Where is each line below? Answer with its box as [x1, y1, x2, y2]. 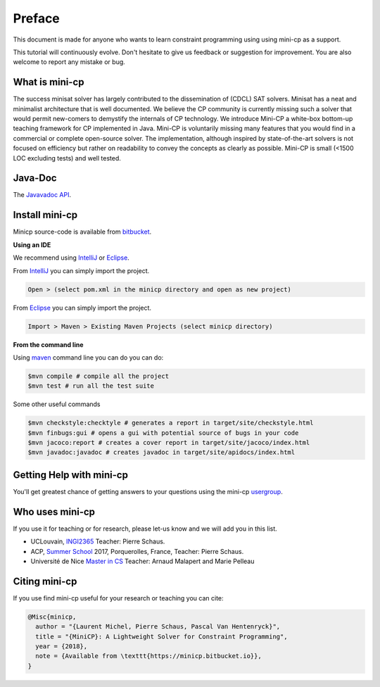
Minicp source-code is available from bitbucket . [13, 227, 152, 236]
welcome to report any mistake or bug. [13, 58, 126, 66]
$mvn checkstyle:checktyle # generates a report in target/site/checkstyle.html [27, 419, 314, 427]
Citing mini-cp [13, 575, 77, 587]
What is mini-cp [13, 76, 84, 88]
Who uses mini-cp [13, 505, 95, 517]
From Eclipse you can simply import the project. [13, 303, 151, 312]
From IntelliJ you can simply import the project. [13, 266, 150, 275]
